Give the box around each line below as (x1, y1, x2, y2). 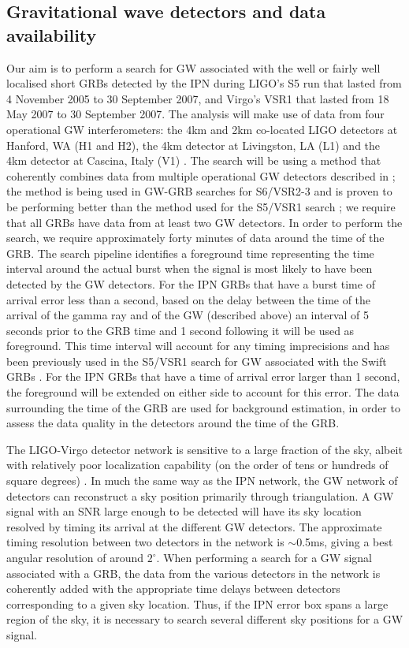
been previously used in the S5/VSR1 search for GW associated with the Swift (6, 352, 387, 369)
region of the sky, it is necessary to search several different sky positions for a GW (6, 611, 403, 628)
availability (6, 22, 97, 47)
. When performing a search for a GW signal (156, 549, 372, 565)
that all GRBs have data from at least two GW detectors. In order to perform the (6, 214, 403, 230)
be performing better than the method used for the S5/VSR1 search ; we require (6, 198, 396, 214)
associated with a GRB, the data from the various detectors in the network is (6, 564, 381, 581)
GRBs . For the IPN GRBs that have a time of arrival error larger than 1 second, (6, 368, 400, 385)
